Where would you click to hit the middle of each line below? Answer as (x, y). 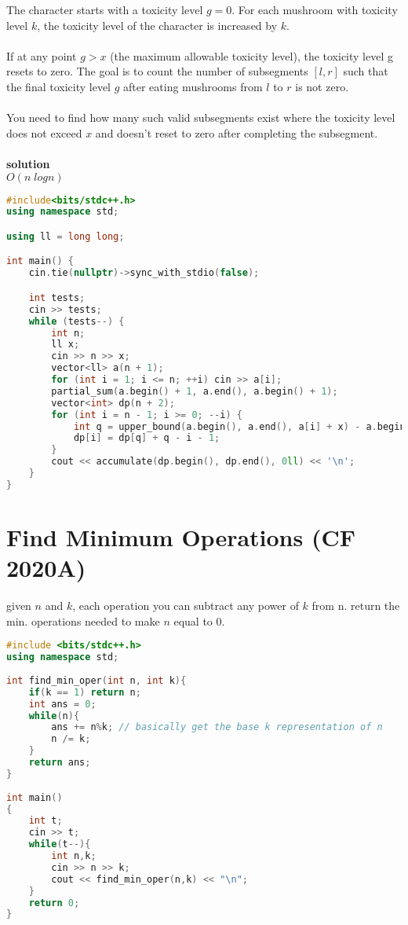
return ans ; (60, 762)
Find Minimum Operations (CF (181, 536)
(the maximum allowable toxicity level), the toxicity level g (251, 55)
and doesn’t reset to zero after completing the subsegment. (237, 132)
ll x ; (66, 345)
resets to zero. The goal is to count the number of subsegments (157, 71)
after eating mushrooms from (193, 86)
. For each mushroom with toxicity (315, 9)
